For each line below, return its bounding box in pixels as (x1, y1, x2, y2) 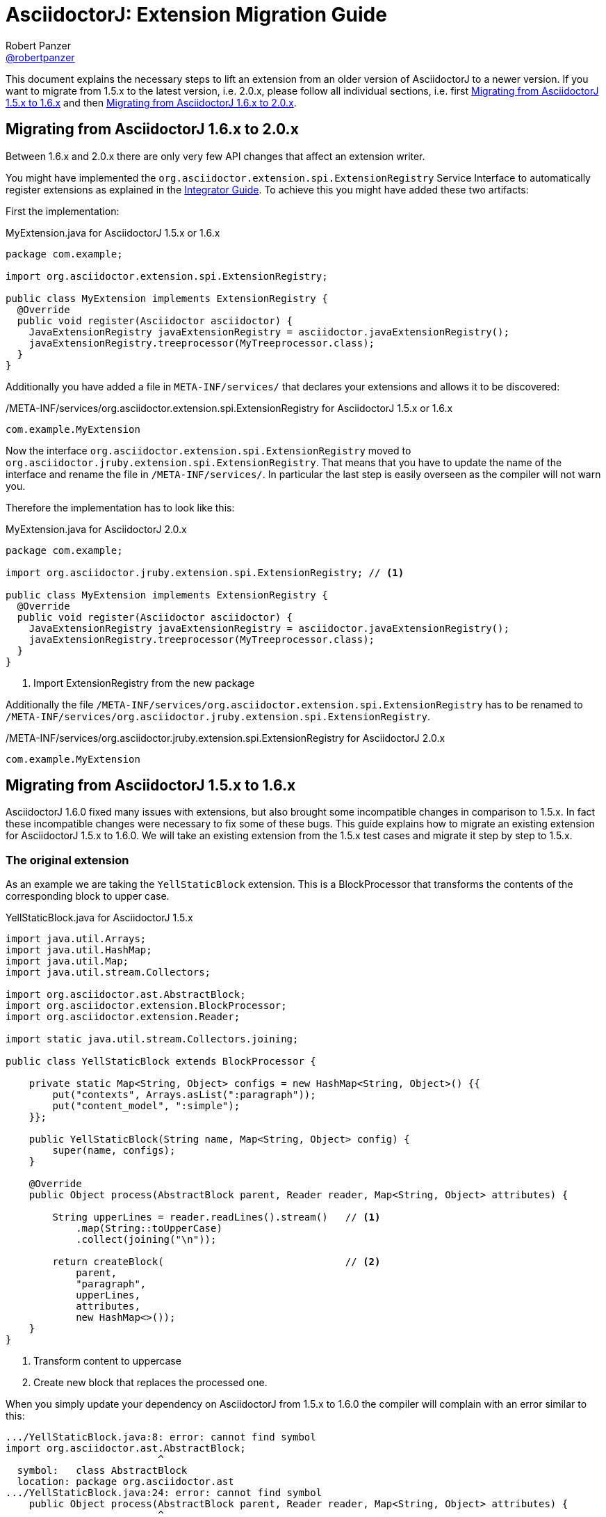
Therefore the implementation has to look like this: (6, 501, 235, 514)
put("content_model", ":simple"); (52, 1100, 240, 1112)
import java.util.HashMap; (6, 944, 152, 956)
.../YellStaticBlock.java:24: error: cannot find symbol (6, 1487, 322, 1499)
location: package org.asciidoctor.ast (17, 1476, 234, 1488)
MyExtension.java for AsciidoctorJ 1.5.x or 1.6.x (6, 226, 220, 239)
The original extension (6, 852, 129, 867)
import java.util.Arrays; (6, 933, 147, 945)
